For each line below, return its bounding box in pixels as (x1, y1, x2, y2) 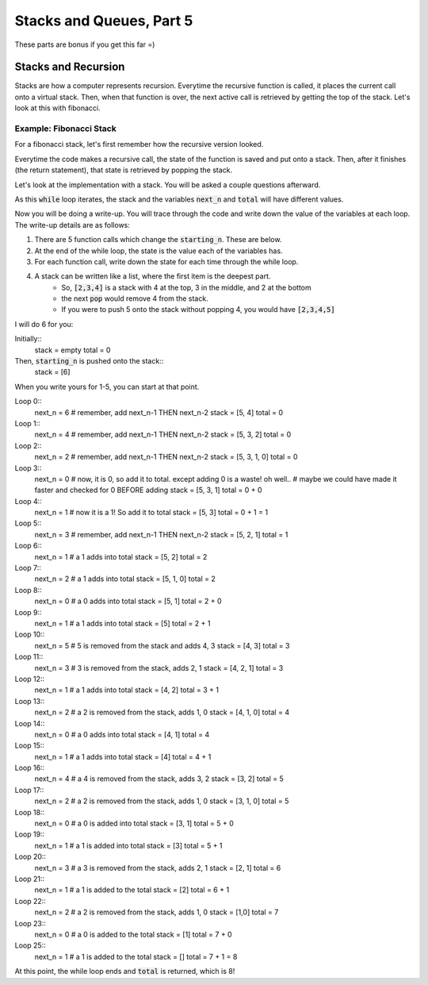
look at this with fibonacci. (14, 103, 101, 113)
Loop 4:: (14, 496, 43, 506)
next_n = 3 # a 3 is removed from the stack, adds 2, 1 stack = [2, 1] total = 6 (34, 863, 281, 872)
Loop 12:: (14, 674, 45, 683)
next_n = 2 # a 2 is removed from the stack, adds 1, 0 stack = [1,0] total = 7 (34, 907, 279, 917)
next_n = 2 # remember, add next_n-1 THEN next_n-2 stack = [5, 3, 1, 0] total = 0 (34, 452, 298, 462)
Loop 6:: (14, 541, 42, 551)
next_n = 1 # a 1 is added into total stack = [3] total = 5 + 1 (34, 841, 223, 850)
